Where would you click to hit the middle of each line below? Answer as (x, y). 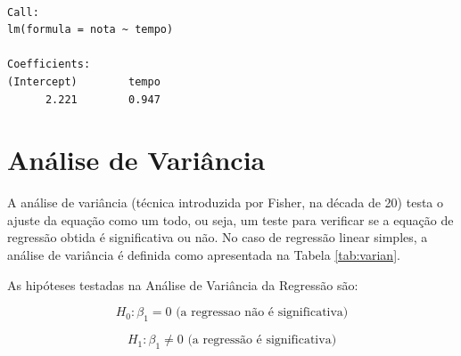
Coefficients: (49, 65)
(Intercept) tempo (84, 81)
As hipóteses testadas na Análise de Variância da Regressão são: (183, 284)
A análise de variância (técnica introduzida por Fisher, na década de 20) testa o (226, 202)
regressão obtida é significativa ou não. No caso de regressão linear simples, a (218, 237)
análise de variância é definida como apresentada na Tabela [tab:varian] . (204, 255)
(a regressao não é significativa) (262, 313)
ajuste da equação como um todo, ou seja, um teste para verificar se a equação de (230, 219)
